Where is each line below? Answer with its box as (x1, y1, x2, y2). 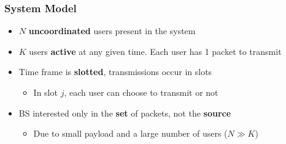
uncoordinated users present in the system (28, 24, 196, 37)
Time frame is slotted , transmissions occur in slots (18, 65, 212, 78)
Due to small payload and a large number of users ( (33, 127, 228, 140)
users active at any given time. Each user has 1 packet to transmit (29, 45, 282, 57)
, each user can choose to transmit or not (64, 86, 218, 98)
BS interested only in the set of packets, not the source (18, 106, 231, 119)
